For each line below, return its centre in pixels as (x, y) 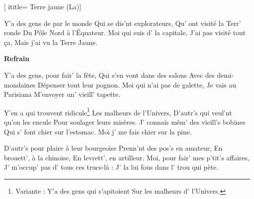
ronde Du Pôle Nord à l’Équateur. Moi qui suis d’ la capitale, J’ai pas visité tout (125, 33)
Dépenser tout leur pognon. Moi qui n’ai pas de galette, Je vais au (137, 84)
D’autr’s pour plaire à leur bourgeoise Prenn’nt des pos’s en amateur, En (113, 148)
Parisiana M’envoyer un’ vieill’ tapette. (62, 94)
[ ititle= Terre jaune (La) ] (43, 6)
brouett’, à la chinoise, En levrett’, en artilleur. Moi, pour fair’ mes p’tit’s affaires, (127, 157)
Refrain (17, 58)
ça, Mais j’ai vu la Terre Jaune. (51, 42)
